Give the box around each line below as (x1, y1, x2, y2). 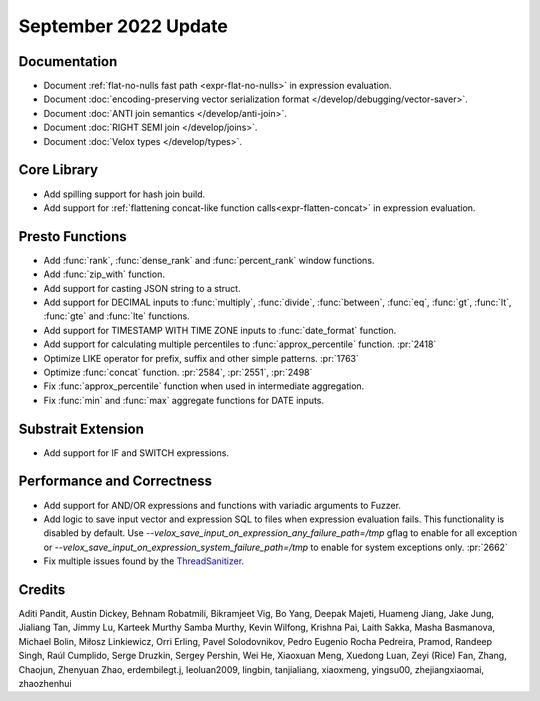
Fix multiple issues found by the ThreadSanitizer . (43, 555, 245, 567)
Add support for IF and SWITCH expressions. (43, 446, 230, 459)
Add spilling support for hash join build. (43, 188, 206, 200)
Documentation (18, 53, 118, 70)
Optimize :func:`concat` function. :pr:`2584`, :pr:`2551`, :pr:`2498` (43, 366, 313, 378)
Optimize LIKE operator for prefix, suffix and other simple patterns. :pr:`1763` (43, 352, 359, 364)
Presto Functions (18, 228, 127, 245)
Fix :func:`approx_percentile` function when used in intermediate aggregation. (43, 380, 365, 392)
